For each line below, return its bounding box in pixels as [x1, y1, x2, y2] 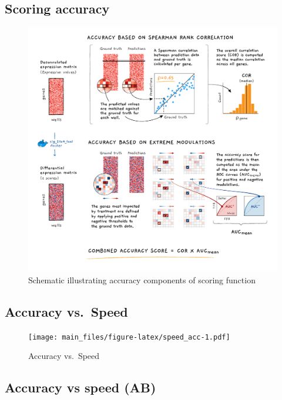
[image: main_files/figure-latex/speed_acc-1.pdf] [28, 333, 230, 341]
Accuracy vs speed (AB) [5, 378, 156, 396]
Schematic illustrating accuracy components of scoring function [28, 273, 256, 286]
